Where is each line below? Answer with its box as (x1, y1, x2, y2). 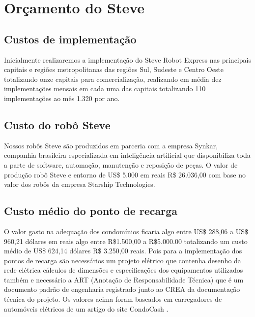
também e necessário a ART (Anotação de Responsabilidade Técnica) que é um (4, 274, 244, 284)
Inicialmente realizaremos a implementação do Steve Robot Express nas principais (4, 54, 251, 65)
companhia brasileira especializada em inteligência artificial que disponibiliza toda (4, 150, 251, 160)
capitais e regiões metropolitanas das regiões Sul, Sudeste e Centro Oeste (4, 64, 224, 74)
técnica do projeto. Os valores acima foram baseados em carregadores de (4, 294, 222, 304)
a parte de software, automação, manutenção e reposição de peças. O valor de (4, 159, 238, 170)
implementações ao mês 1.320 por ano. (4, 93, 120, 103)
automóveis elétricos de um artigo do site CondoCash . (4, 303, 169, 314)
